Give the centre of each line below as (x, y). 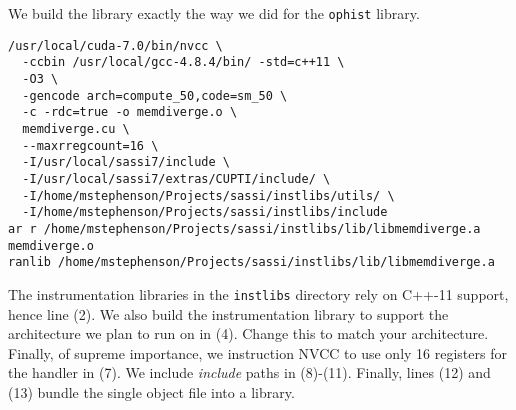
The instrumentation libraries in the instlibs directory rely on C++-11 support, (258, 293)
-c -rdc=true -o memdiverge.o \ (130, 112)
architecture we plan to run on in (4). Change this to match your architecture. (248, 333)
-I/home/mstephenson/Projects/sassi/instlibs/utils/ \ (208, 195)
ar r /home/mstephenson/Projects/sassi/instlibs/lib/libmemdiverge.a (244, 228)
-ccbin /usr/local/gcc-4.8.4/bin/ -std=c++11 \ (183, 62)
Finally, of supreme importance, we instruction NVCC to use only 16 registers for (257, 352)
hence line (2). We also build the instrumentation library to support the (228, 313)
